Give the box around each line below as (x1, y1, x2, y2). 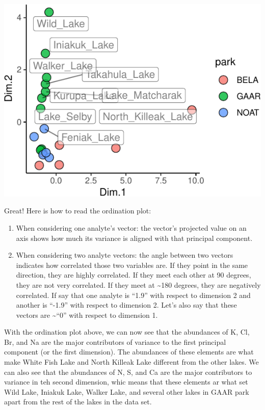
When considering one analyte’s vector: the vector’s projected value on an (16, 222, 247, 233)
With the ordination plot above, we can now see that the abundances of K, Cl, (4, 326, 250, 337)
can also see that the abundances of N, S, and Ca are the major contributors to (4, 366, 252, 377)
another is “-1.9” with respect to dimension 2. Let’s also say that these (16, 299, 237, 310)
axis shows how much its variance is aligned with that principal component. (16, 232, 253, 243)
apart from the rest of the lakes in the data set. (4, 396, 152, 407)
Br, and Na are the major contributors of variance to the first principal (4, 336, 226, 347)
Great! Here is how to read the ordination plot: (4, 205, 151, 216)
